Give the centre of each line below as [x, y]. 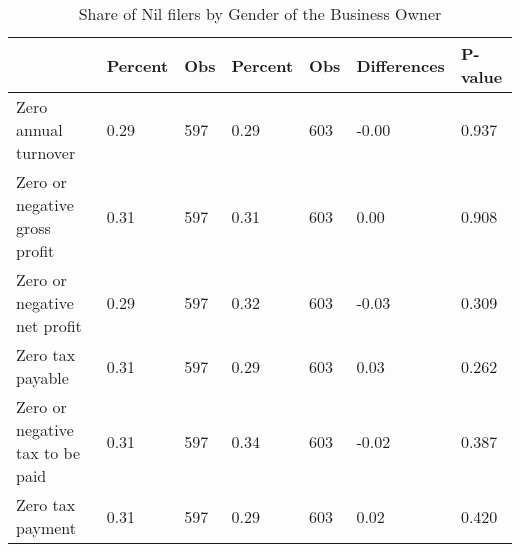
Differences [400, 65]
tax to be [48, 452]
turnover [46, 152]
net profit [49, 325]
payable [42, 377]
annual [39, 129]
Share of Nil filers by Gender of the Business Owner [260, 13]
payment [46, 527]
